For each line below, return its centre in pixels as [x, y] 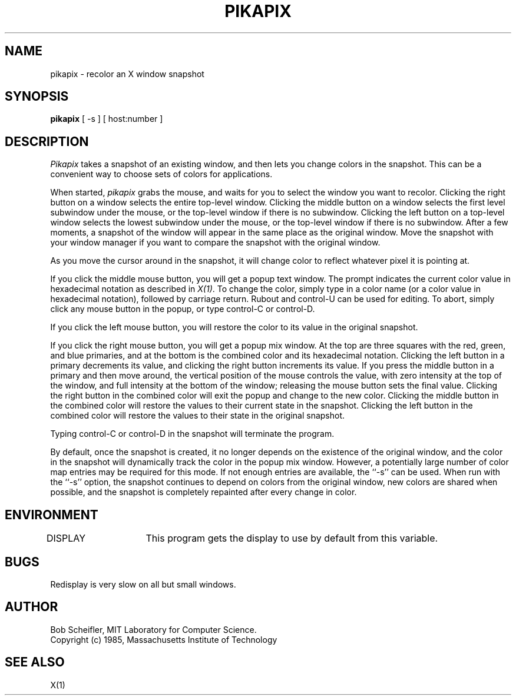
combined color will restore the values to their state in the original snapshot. [198, 416]
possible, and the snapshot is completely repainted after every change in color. [204, 492]
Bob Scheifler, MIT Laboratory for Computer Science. [153, 629]
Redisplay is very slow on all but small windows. [143, 584]
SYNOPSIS [37, 97]
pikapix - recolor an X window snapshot [127, 74]
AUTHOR [32, 607]
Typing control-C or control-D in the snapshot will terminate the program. [192, 434]
